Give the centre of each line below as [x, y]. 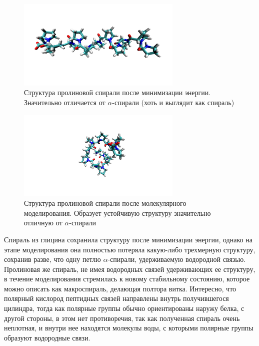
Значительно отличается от [65, 102]
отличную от [43, 223]
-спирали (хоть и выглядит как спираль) [173, 102]
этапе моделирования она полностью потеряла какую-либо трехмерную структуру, [130, 249]
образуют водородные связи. [47, 337]
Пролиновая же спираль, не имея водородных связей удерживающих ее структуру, [130, 269]
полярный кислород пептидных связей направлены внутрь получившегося [116, 298]
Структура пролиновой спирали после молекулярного [105, 203]
